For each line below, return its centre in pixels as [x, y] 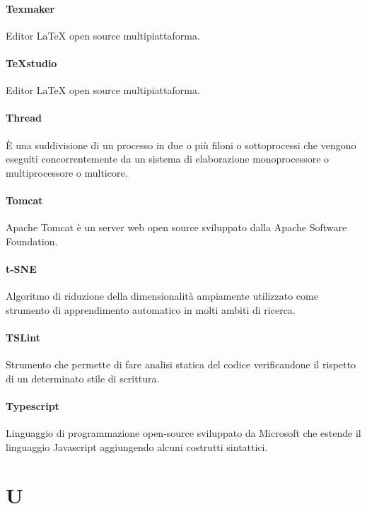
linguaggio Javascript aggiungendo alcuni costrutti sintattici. [137, 446]
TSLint [23, 337]
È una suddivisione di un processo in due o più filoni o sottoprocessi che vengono [181, 145]
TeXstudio [31, 63]
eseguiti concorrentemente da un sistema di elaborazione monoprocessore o [168, 159]
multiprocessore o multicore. [67, 172]
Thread [24, 118]
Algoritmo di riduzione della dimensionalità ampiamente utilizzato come [162, 296]
